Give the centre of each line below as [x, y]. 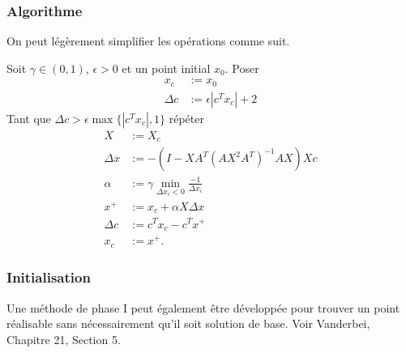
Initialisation [49, 277]
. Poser [242, 68]
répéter [186, 118]
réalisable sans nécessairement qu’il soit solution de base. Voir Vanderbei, [188, 323]
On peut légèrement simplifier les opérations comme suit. [148, 41]
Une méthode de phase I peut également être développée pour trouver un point [203, 307]
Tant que [29, 118]
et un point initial [166, 68]
